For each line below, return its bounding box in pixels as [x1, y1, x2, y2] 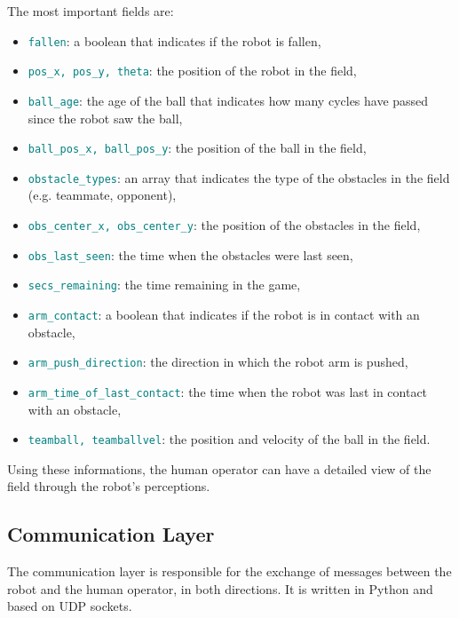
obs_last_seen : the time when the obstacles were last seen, [28, 245, 353, 264]
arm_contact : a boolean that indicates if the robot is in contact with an [28, 305, 420, 324]
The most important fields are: [7, 2, 174, 20]
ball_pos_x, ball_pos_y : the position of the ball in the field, [28, 139, 367, 157]
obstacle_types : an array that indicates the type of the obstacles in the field [28, 168, 450, 186]
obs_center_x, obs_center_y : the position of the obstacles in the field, [28, 216, 421, 234]
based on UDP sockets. [7, 597, 132, 615]
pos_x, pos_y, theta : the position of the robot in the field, [28, 61, 357, 80]
